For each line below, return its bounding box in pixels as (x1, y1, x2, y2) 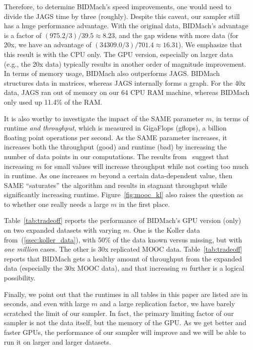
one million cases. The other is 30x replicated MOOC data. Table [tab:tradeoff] (4, 244, 242, 254)
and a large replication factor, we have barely (99, 298, 235, 309)
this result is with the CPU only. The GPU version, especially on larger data (4, 49, 234, 59)
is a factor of (4, 30, 42, 40)
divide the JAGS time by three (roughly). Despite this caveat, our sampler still (4, 11, 240, 21)
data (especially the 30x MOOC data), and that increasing (4, 263, 179, 273)
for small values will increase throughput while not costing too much (44, 161, 249, 171)
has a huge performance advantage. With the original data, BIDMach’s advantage (4, 20, 249, 31)
